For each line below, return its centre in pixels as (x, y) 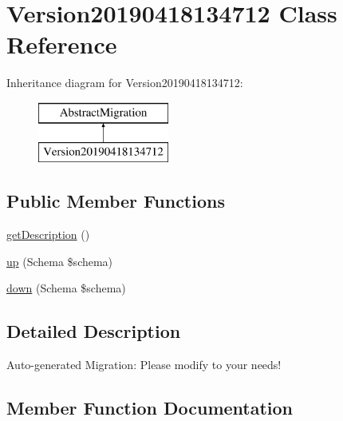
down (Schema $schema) (66, 288)
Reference (62, 44)
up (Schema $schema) (60, 261)
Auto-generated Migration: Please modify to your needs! (144, 365)
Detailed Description (94, 331)
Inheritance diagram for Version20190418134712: (125, 83)
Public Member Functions (116, 201)
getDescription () (48, 234)
